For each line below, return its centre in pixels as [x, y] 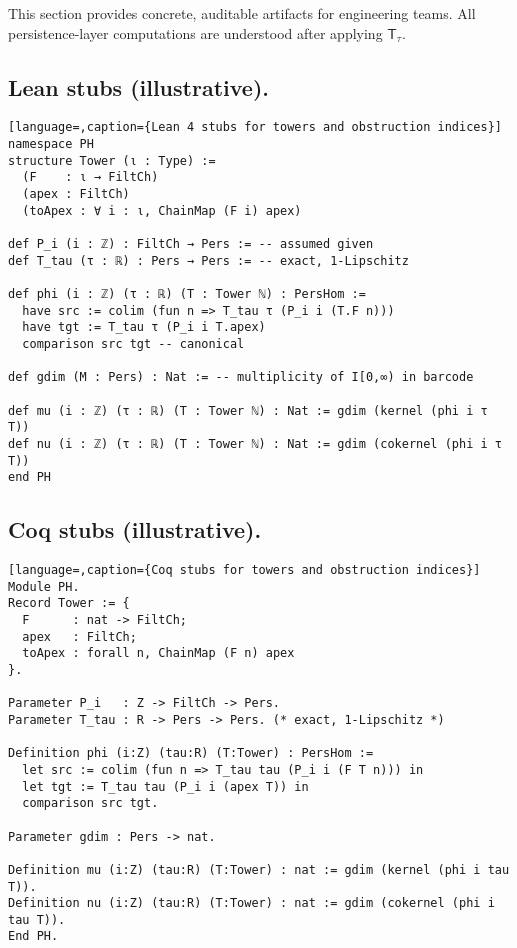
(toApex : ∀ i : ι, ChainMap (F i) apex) [162, 210]
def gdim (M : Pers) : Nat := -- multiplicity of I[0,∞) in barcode [241, 377]
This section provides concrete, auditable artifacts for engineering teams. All [242, 13]
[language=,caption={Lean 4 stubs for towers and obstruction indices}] [255, 127]
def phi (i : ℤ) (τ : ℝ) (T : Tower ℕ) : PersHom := [187, 293]
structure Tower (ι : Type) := [112, 160]
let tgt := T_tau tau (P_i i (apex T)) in [165, 786]
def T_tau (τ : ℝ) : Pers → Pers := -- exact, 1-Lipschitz [208, 260]
